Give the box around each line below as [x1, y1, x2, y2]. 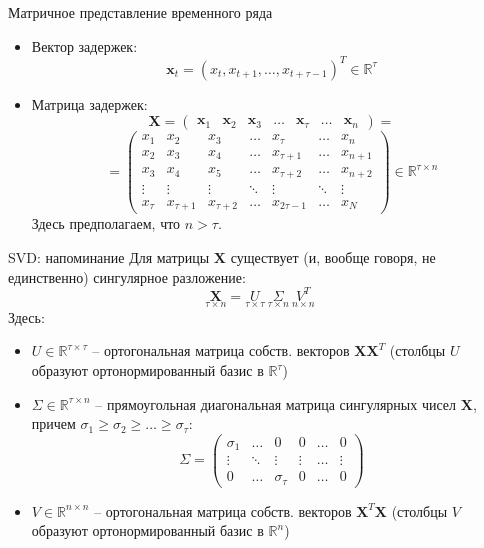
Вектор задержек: [31, 35, 138, 56]
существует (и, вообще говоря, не [230, 246, 436, 267]
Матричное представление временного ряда [8, 2, 273, 22]
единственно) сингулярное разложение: [8, 266, 246, 287]
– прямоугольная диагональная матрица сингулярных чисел [95, 393, 457, 414]
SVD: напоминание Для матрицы [8, 246, 210, 267]
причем [31, 413, 76, 434]
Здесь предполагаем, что [31, 213, 181, 234]
